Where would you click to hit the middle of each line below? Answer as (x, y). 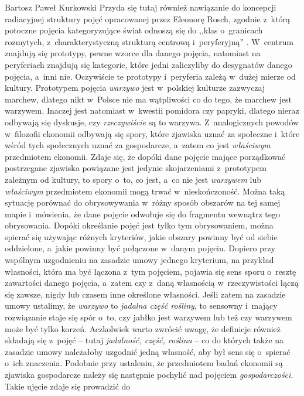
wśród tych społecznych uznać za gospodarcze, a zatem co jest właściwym (138, 145)
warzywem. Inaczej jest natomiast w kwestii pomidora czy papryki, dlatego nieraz (152, 110)
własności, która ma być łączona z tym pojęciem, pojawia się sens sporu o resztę (151, 271)
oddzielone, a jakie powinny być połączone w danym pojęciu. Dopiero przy (140, 248)
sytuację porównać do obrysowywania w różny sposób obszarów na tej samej (143, 202)
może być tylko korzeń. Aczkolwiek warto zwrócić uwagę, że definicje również (143, 328)
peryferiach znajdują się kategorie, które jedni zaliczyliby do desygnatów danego (148, 64)
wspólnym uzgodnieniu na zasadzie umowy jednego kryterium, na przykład (139, 260)
